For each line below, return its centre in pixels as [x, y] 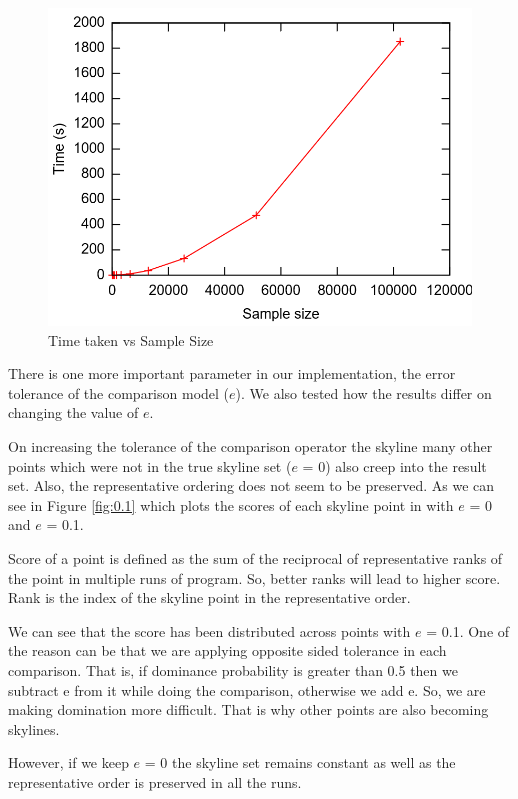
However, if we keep [68, 762]
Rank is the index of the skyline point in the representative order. [209, 597]
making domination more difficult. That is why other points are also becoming [248, 709]
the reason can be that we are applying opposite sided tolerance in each [227, 650]
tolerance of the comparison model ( [119, 392]
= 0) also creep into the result [394, 465]
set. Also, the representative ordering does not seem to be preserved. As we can [251, 485]
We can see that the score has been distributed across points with [209, 630]
